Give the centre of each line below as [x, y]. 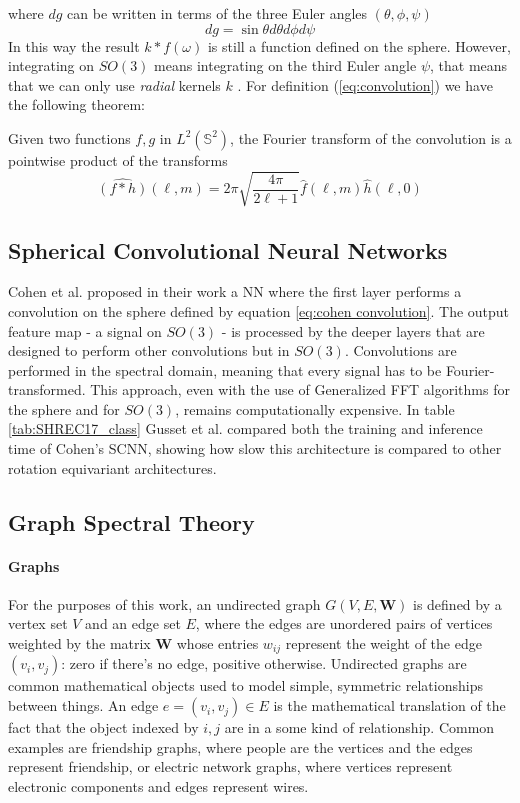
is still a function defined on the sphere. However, [359, 45]
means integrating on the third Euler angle [285, 65]
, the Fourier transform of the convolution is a [371, 137]
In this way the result [74, 45]
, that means [469, 65]
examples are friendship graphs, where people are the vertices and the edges [240, 746]
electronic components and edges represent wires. [158, 785]
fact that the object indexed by [103, 727]
